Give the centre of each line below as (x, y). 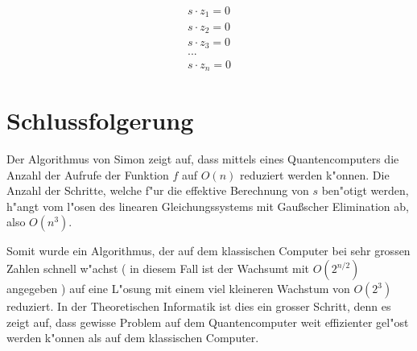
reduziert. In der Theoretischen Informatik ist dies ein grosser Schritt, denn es (199, 306)
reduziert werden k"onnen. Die (314, 174)
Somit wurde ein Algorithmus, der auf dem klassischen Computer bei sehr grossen (208, 251)
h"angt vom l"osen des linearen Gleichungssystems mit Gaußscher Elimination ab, (208, 206)
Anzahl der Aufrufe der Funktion (88, 174)
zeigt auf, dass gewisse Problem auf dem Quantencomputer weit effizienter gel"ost (208, 322)
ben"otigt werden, (365, 190)
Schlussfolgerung (100, 120)
